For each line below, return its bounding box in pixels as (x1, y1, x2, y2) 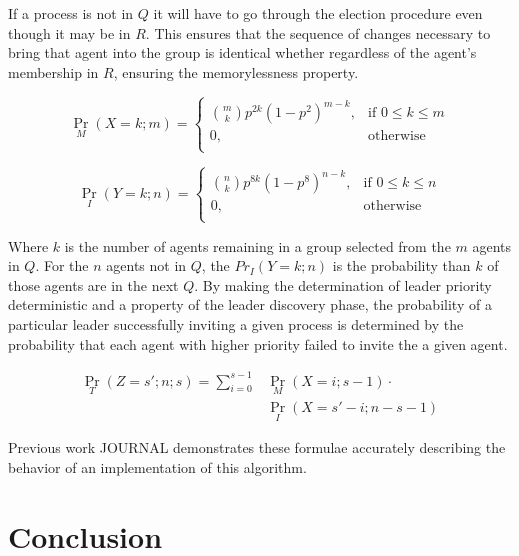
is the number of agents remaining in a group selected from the (64, 235, 451, 256)
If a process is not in (8, 3, 134, 23)
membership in (8, 61, 99, 82)
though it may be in (8, 22, 131, 43)
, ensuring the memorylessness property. (113, 61, 359, 82)
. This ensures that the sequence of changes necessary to (145, 22, 491, 43)
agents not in (106, 255, 187, 276)
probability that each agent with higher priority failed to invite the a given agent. (8, 333, 508, 354)
